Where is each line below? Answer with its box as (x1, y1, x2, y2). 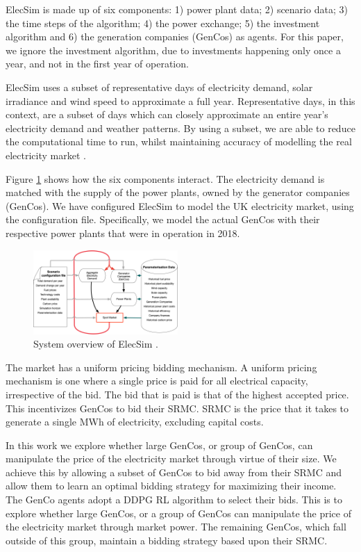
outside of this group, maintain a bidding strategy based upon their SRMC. (6, 533, 328, 547)
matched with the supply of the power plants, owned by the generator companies (6, 185, 350, 200)
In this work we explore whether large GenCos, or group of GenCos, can (6, 437, 313, 452)
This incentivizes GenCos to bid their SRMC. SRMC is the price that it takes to (6, 400, 349, 415)
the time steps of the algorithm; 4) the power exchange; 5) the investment (6, 15, 320, 30)
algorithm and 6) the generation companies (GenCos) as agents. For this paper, (6, 29, 344, 44)
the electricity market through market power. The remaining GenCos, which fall (6, 519, 346, 534)
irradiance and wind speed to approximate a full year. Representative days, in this (6, 93, 355, 108)
